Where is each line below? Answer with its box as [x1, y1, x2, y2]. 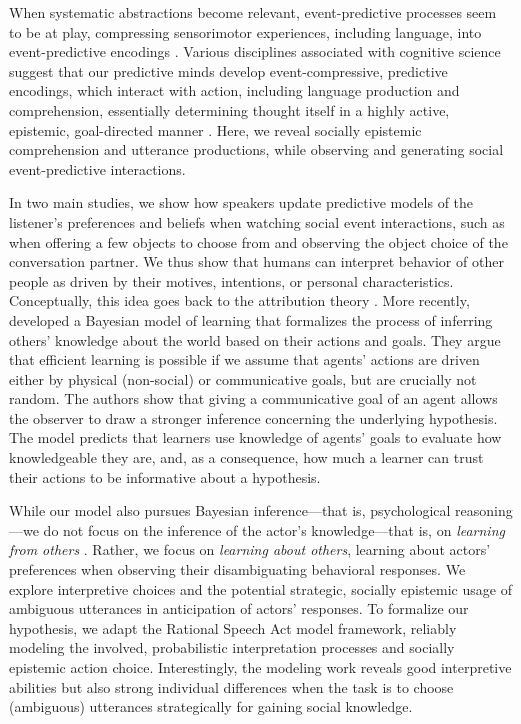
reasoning [455, 500, 513, 521]
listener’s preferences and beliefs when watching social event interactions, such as [9, 211, 505, 232]
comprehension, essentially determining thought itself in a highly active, [9, 99, 450, 120]
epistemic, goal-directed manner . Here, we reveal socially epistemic [9, 119, 422, 140]
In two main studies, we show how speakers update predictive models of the [9, 192, 474, 213]
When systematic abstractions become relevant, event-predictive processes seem [9, 2, 497, 22]
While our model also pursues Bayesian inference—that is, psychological [9, 500, 451, 521]
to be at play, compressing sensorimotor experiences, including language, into [9, 21, 482, 42]
